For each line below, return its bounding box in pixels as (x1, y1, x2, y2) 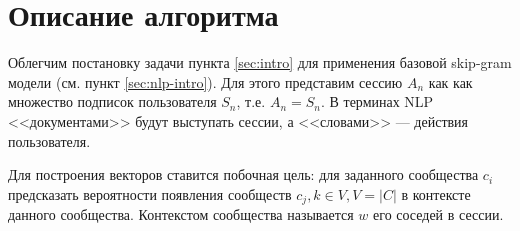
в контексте (401, 183, 471, 204)
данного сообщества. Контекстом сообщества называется (8, 204, 354, 225)
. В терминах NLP (320, 91, 434, 112)
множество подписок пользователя (8, 91, 217, 112)
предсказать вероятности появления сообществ (8, 183, 292, 204)
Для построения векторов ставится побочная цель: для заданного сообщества (8, 164, 479, 185)
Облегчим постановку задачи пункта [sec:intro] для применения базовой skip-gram (8, 52, 512, 73)
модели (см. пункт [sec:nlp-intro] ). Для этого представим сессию (8, 71, 403, 92)
